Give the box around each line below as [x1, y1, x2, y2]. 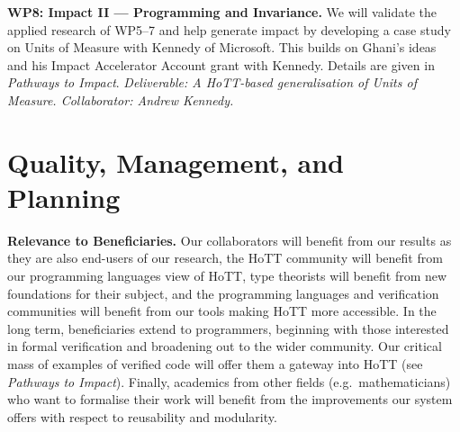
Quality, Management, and [7, 143, 344, 180]
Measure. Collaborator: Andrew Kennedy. [7, 90, 234, 109]
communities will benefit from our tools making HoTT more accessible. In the [7, 301, 437, 320]
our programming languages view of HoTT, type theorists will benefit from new [7, 266, 447, 285]
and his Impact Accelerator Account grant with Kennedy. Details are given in [7, 55, 435, 74]
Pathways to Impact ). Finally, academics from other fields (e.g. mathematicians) [7, 372, 451, 391]
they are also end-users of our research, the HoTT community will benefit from [7, 248, 443, 267]
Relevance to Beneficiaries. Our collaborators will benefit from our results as [7, 230, 452, 249]
